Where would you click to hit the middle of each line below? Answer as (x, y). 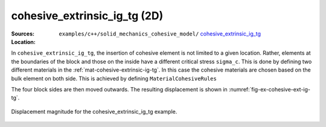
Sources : (23, 34)
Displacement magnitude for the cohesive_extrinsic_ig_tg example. (94, 111)
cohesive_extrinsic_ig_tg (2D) (87, 16)
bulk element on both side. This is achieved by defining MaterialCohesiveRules (114, 78)
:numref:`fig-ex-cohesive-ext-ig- (270, 89)
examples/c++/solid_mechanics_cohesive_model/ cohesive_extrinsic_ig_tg (160, 34)
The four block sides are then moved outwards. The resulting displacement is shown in (119, 89)
